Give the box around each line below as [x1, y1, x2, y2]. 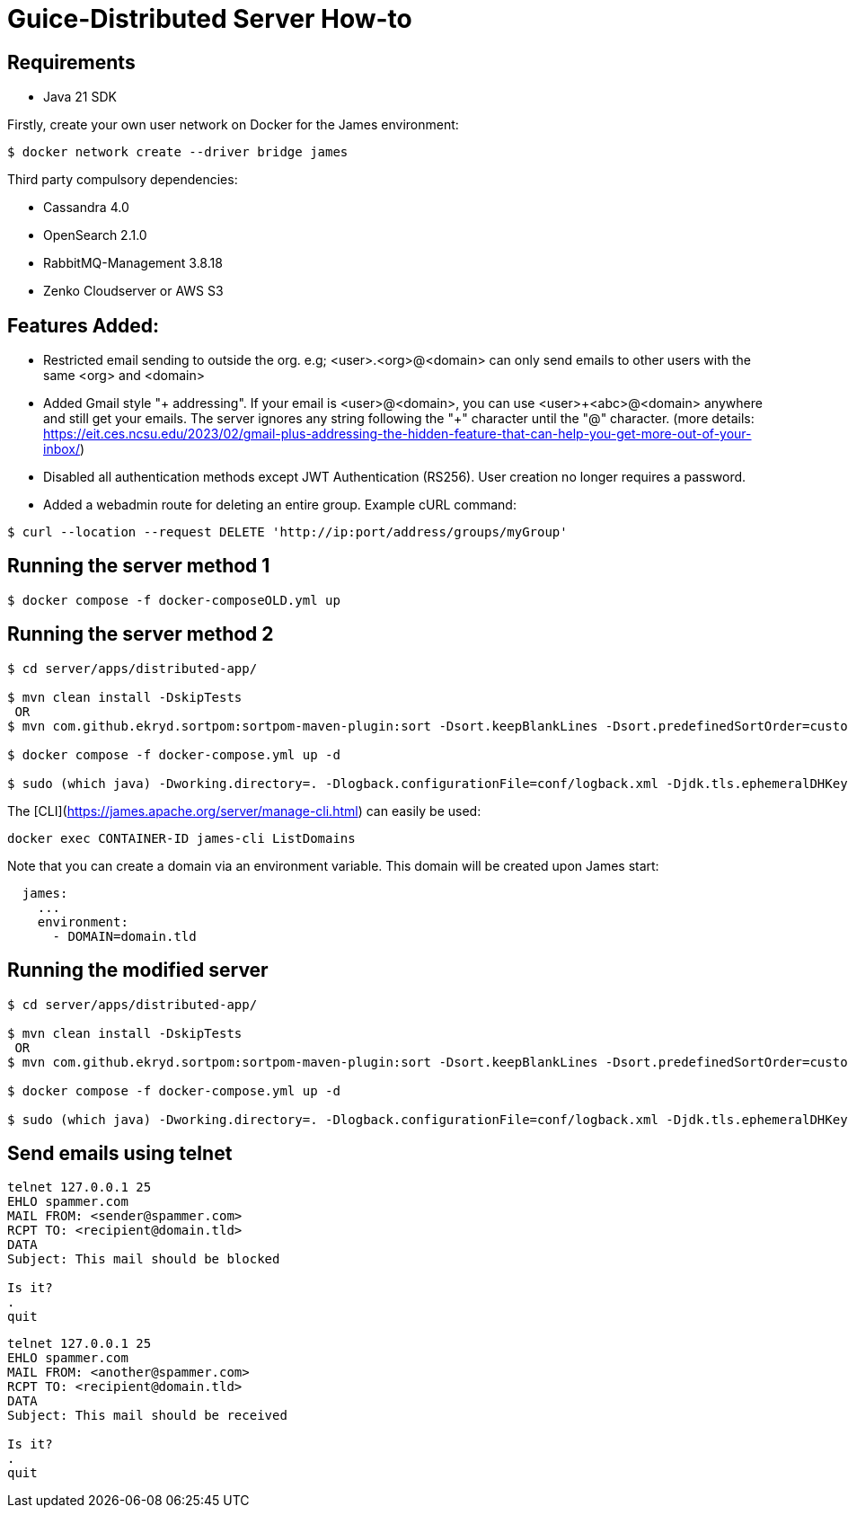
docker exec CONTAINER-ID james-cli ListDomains [7, 830, 356, 846]
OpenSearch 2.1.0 [43, 227, 147, 244]
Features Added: [7, 314, 160, 337]
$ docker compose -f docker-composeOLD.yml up [7, 592, 340, 607]
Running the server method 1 [7, 554, 270, 578]
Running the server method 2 [7, 623, 274, 646]
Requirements [7, 50, 136, 74]
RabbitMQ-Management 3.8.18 [43, 255, 223, 271]
